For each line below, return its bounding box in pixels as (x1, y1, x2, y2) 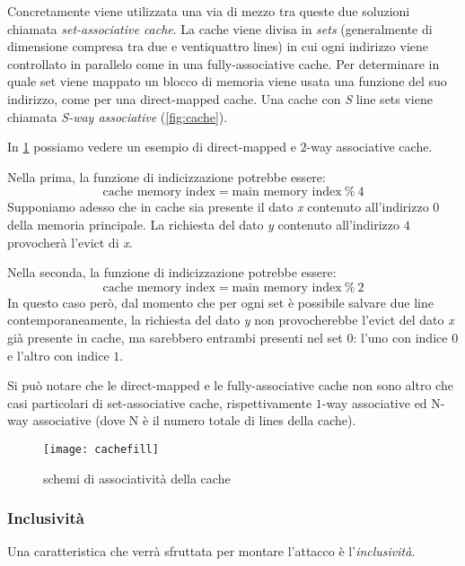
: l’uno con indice (353, 327, 448, 346)
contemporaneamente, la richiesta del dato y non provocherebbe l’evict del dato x (7, 310, 454, 329)
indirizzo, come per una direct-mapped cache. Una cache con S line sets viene (7, 89, 433, 108)
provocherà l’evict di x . (7, 232, 133, 251)
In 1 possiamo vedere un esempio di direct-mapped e (7, 137, 296, 156)
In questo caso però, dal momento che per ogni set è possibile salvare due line (7, 292, 434, 311)
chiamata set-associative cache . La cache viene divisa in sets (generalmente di (7, 19, 433, 38)
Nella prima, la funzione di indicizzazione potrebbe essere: (7, 167, 326, 186)
